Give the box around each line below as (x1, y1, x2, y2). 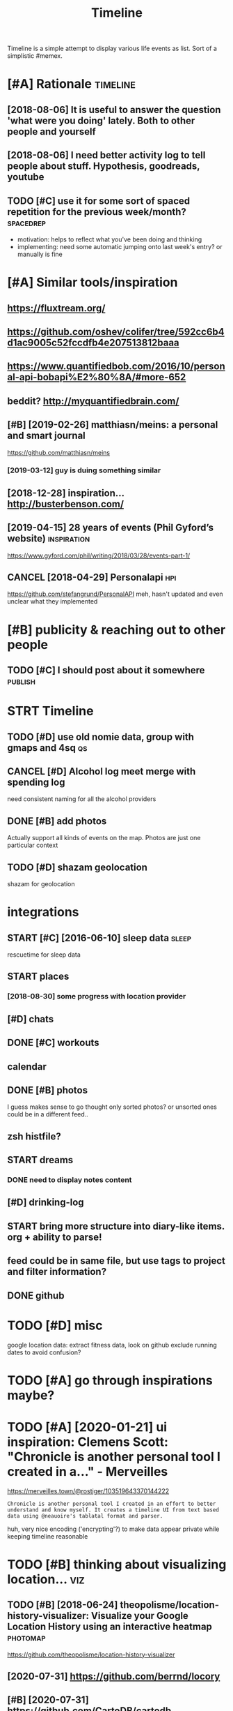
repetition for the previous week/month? (7, 206, 186, 218)
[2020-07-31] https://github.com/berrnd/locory (7, 1671, 220, 1682)
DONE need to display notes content (7, 1175, 132, 1185)
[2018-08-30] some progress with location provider (7, 992, 186, 1001)
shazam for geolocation (7, 880, 75, 888)
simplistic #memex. (7, 52, 63, 60)
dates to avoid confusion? (7, 1348, 81, 1357)
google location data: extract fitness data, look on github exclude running (7, 1340, 217, 1349)
